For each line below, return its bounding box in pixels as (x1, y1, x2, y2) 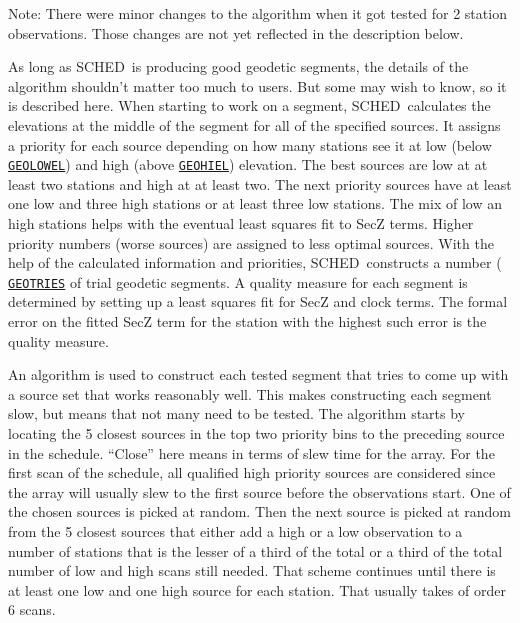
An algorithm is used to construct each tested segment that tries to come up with (8, 364, 509, 385)
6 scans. (8, 599, 56, 620)
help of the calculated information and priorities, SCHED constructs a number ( (8, 252, 502, 273)
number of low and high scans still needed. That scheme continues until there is (8, 560, 496, 581)
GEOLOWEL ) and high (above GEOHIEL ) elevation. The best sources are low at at (8, 154, 488, 175)
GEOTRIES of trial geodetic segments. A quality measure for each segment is (8, 271, 468, 292)
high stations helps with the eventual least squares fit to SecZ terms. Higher (8, 213, 474, 233)
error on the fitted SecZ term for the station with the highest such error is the (8, 311, 487, 332)
